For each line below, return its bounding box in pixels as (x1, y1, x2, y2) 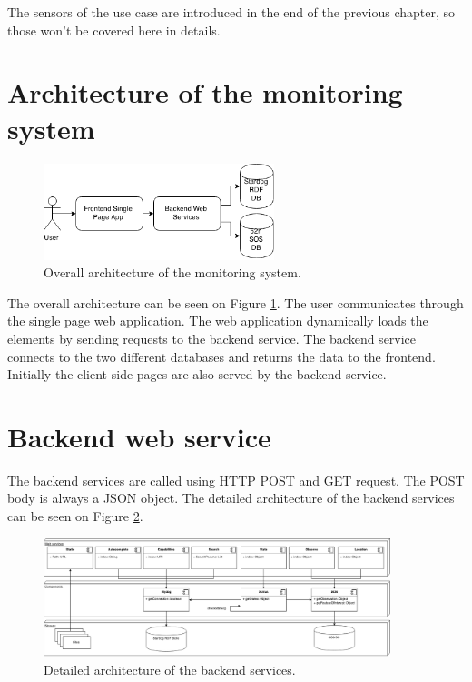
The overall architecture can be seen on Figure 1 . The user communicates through (7, 293, 464, 312)
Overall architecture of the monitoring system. (44, 263, 301, 282)
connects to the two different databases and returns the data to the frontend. (7, 346, 436, 366)
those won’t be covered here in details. (7, 20, 221, 39)
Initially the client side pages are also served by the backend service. (7, 365, 387, 384)
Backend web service (7, 417, 271, 455)
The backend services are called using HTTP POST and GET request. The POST (7, 470, 465, 489)
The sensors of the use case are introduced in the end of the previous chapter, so (7, 3, 456, 21)
